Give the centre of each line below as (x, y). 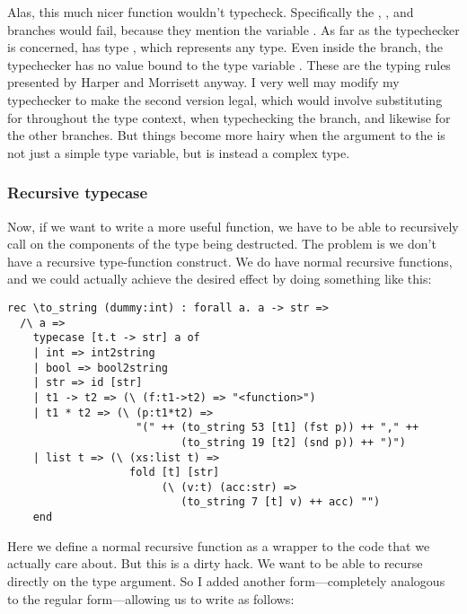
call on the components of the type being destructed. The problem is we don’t (222, 244)
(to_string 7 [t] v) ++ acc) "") (281, 502)
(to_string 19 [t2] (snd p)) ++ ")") (293, 442)
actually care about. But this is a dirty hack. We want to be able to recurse (215, 563)
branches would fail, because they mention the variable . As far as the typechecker (233, 29)
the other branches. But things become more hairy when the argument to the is (226, 135)
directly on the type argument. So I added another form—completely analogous (226, 580)
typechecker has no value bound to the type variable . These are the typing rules (229, 64)
